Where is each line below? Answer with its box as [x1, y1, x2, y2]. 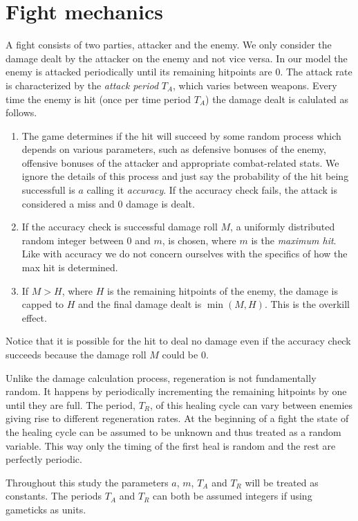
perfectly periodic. [6, 452, 82, 466]
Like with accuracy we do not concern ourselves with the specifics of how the [21, 246, 348, 261]
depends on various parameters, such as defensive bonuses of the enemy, [21, 142, 326, 156]
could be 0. [162, 347, 209, 361]
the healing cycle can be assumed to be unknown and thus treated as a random [6, 424, 341, 439]
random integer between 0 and [21, 232, 151, 247]
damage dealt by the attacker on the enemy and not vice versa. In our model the [6, 51, 348, 65]
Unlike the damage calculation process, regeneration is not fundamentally [6, 370, 317, 385]
